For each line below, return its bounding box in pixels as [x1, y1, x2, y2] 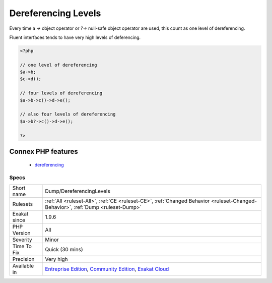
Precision [12, 255, 35, 262]
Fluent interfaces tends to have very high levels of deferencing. [9, 34, 141, 40]
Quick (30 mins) [45, 246, 83, 253]
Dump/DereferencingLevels [45, 187, 110, 194]
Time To [12, 243, 32, 250]
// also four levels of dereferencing [20, 111, 116, 117]
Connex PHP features [9, 147, 78, 156]
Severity [12, 236, 32, 243]
